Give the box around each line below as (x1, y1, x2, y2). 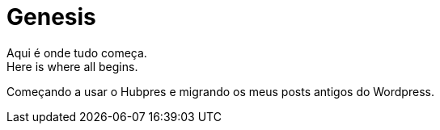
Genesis (6, 3, 96, 31)
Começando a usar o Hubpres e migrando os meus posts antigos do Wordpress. (6, 84, 434, 99)
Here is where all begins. (6, 59, 138, 73)
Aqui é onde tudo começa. (6, 45, 147, 60)
